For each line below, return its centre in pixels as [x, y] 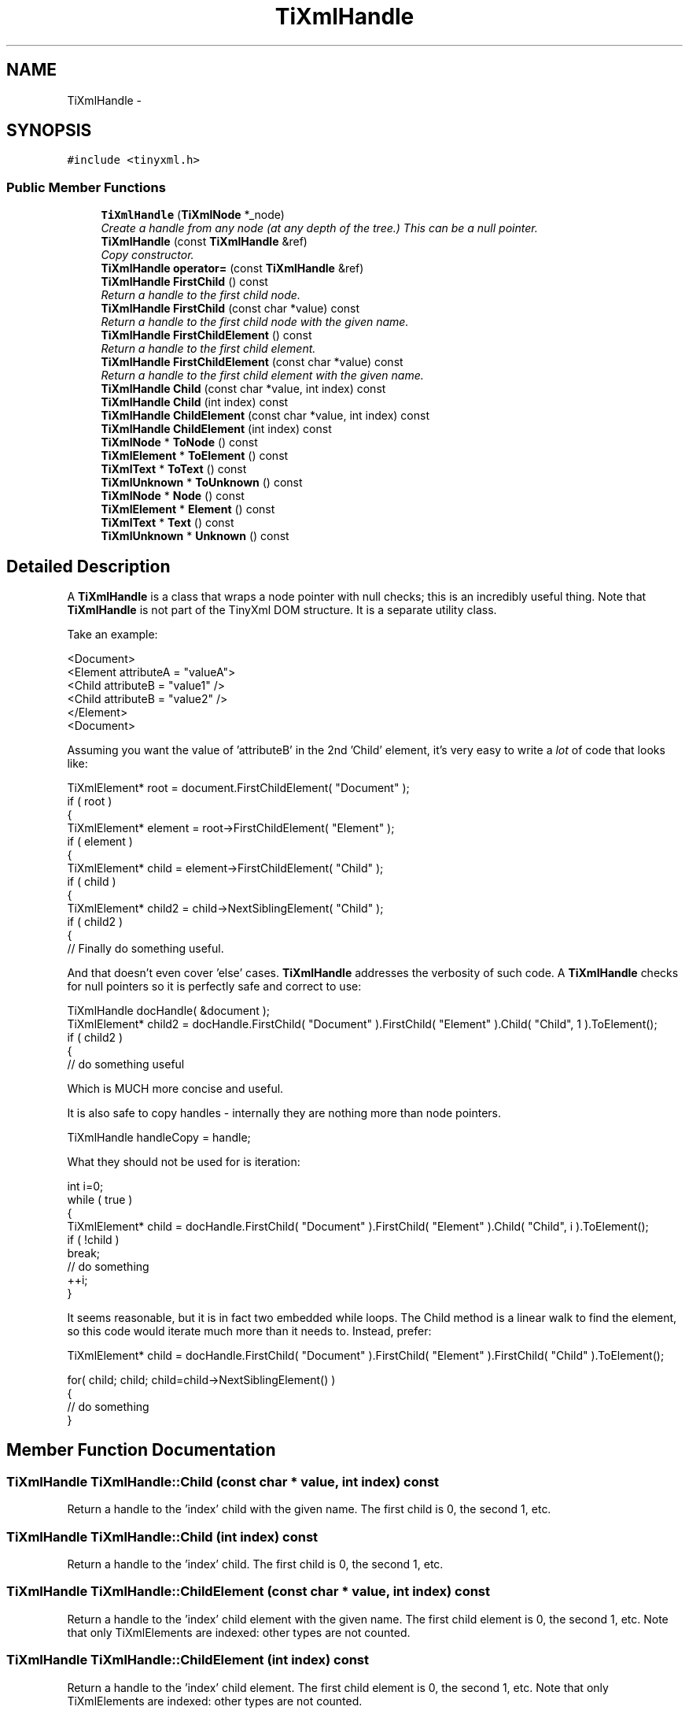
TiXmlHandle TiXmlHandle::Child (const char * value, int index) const [223, 1481]
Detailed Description [88, 566]
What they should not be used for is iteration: [184, 1162]
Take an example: [112, 635]
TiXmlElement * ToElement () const [195, 456]
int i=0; [85, 1186]
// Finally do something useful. [146, 949]
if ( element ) [100, 842]
